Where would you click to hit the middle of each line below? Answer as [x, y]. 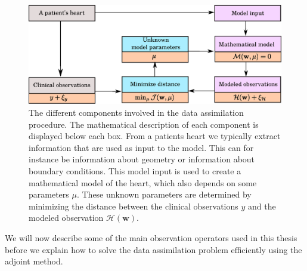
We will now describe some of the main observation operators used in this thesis [151, 237]
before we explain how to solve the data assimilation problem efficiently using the [153, 249]
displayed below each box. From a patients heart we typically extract [155, 136]
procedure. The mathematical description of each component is [144, 124]
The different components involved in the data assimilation [136, 113]
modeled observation [66, 218]
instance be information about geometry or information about [142, 159]
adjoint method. [34, 261]
